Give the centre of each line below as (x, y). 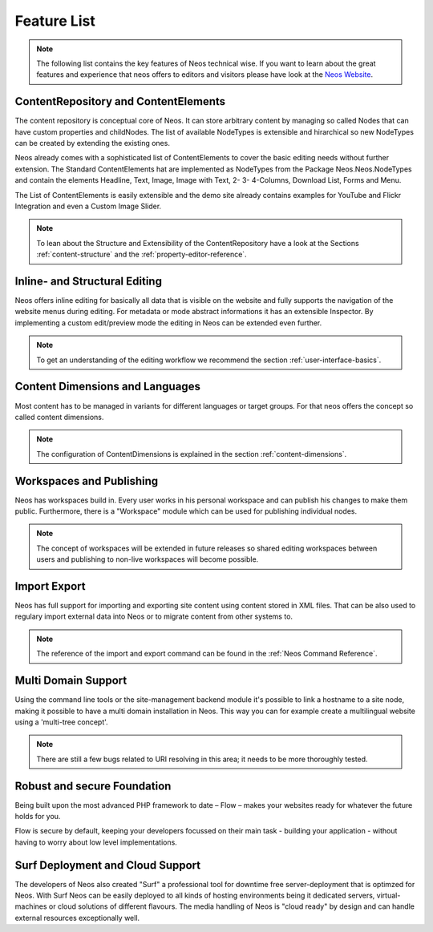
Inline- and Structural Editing (88, 281)
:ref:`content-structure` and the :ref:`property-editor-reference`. (142, 254)
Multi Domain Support (71, 681)
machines (31, 906)
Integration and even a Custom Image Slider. (88, 206)
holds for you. (38, 816)
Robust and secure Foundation (93, 786)
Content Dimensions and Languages (107, 387)
